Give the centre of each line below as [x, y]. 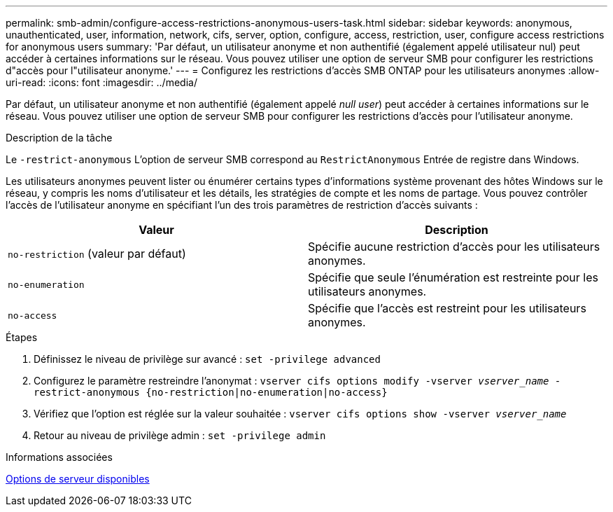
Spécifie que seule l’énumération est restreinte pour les [453, 277]
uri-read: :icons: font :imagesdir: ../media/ [101, 82]
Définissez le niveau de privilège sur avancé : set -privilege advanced [207, 359]
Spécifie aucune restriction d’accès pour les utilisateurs [454, 247]
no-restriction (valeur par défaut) [97, 254]
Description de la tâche [59, 138]
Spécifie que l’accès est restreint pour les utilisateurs [447, 308]
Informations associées [59, 457]
